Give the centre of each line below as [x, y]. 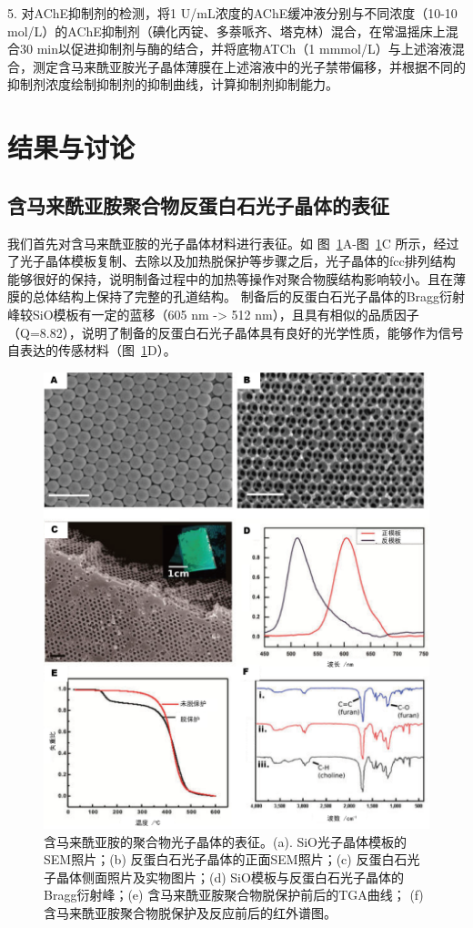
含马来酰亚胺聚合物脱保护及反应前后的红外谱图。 [190, 913]
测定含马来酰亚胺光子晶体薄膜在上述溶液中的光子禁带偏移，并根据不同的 [249, 66]
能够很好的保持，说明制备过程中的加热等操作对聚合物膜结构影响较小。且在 [230, 278]
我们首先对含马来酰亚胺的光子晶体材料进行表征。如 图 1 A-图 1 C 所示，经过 [233, 243]
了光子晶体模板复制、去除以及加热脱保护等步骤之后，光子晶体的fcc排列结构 [231, 261]
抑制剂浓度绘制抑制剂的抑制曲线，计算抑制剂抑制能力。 [173, 84]
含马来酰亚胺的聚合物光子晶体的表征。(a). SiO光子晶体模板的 [226, 841]
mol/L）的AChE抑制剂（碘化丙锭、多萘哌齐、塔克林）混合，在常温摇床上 [226, 31]
